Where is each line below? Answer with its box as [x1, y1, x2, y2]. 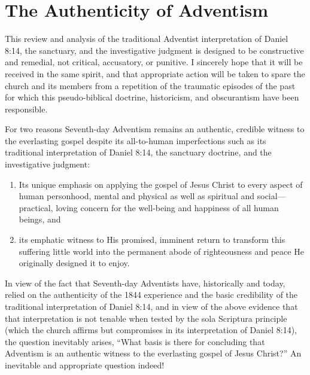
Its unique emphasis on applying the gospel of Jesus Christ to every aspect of [19, 178, 303, 190]
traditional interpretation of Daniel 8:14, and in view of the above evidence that [5, 300, 298, 312]
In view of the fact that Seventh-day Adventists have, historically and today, [5, 276, 285, 289]
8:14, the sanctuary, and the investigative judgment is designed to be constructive [5, 44, 304, 56]
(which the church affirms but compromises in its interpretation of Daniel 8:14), [5, 324, 297, 336]
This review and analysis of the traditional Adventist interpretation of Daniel [5, 32, 288, 45]
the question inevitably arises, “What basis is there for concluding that [5, 335, 265, 347]
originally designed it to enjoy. [19, 257, 130, 269]
